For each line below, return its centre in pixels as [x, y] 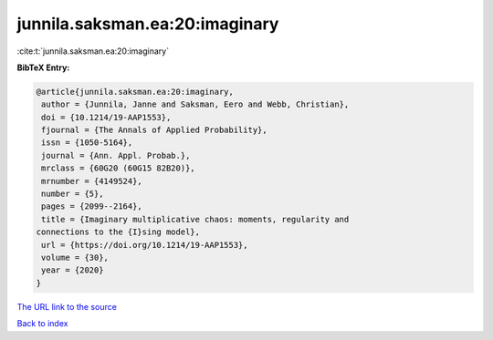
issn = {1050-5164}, [87, 143]
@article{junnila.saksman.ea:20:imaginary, [135, 92]
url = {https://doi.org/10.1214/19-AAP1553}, [145, 245]
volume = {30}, [75, 258]
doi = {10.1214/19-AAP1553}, [106, 117]
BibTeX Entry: [43, 67]
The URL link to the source [67, 306]
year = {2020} [73, 270]
